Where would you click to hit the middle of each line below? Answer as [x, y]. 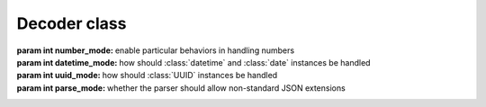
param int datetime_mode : [67, 62]
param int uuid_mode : [58, 76]
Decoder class [72, 23]
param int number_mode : [65, 50]
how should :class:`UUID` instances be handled [190, 76]
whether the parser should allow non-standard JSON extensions [226, 88]
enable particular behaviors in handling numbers [205, 50]
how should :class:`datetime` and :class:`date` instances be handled [244, 62]
